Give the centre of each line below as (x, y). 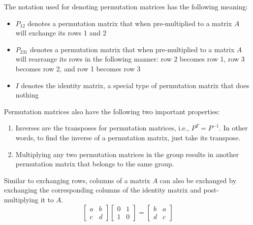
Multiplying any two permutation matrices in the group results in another (127, 154)
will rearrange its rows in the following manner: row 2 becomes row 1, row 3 (130, 59)
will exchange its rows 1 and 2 (61, 33)
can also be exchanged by (198, 180)
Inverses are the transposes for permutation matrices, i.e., (102, 128)
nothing (27, 95)
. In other (234, 128)
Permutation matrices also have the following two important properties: (112, 111)
